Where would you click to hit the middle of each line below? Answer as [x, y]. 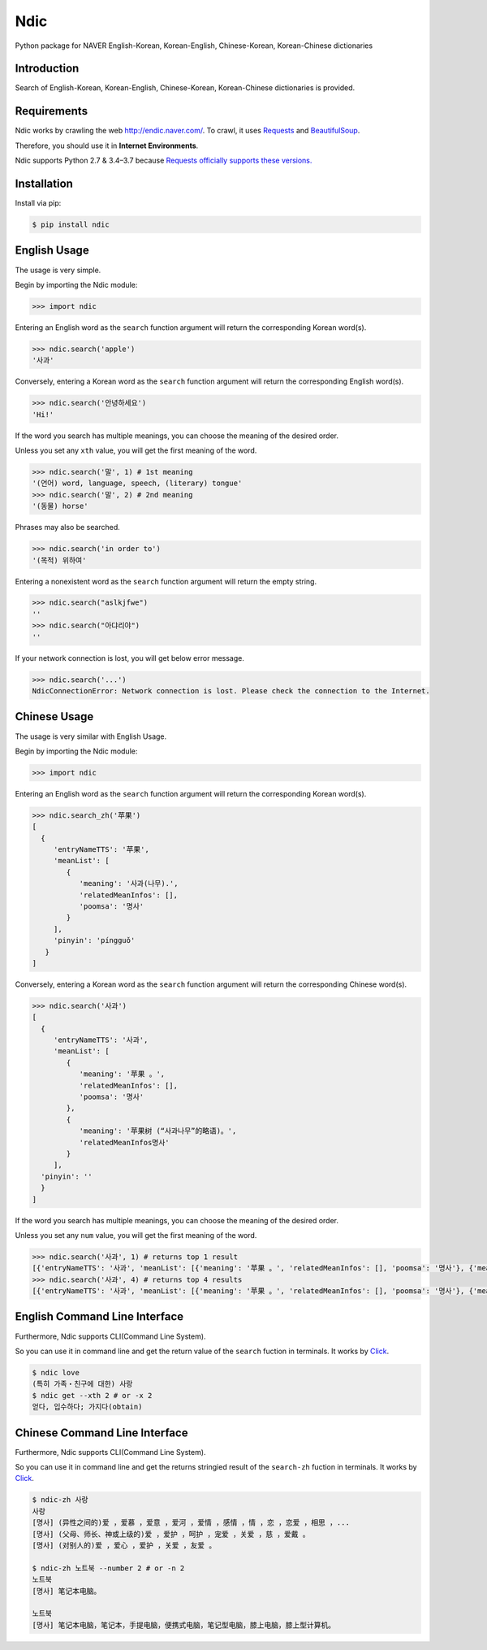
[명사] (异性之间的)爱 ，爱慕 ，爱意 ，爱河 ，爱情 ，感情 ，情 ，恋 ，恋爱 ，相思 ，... [191, 1523]
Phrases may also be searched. [68, 528]
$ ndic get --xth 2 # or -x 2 [92, 1395]
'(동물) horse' [60, 506]
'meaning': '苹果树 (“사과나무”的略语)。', [158, 1131]
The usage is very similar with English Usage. [91, 736]
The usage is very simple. [58, 270]
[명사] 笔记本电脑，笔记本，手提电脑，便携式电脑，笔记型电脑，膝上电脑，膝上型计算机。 [184, 1625]
